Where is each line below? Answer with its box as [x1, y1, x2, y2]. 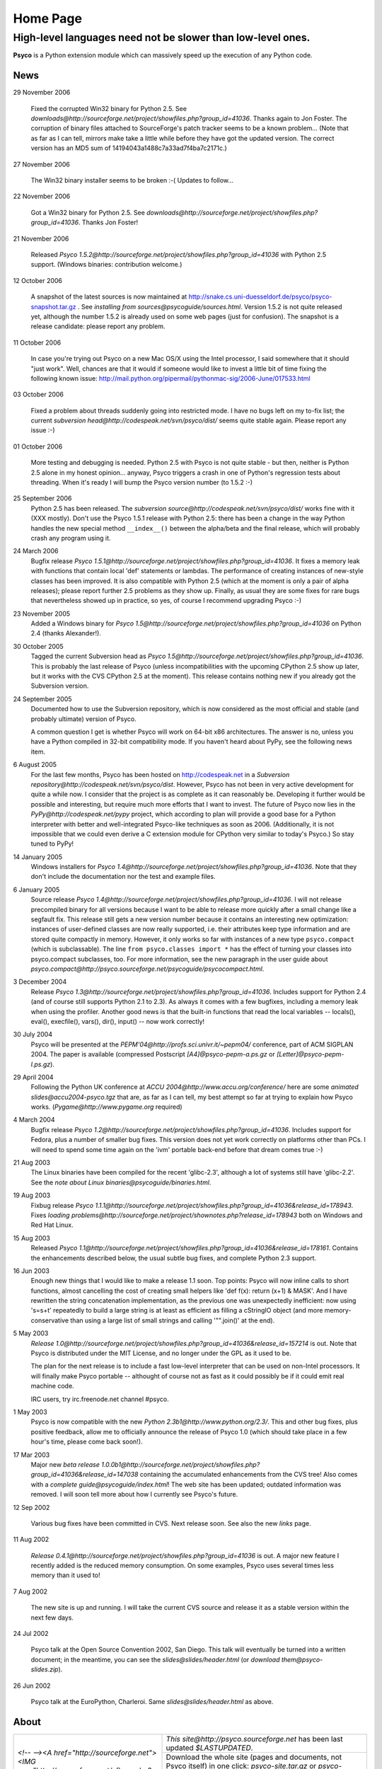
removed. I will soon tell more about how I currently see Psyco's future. [30, 1490, 238, 1499]
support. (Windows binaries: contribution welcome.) [30, 260, 183, 269]
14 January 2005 [13, 853, 63, 861]
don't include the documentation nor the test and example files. [30, 872, 216, 881]
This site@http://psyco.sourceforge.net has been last [166, 1734, 343, 1744]
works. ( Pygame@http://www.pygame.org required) [30, 1102, 183, 1111]
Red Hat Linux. [30, 1221, 74, 1229]
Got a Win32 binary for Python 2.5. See [30, 208, 145, 217]
